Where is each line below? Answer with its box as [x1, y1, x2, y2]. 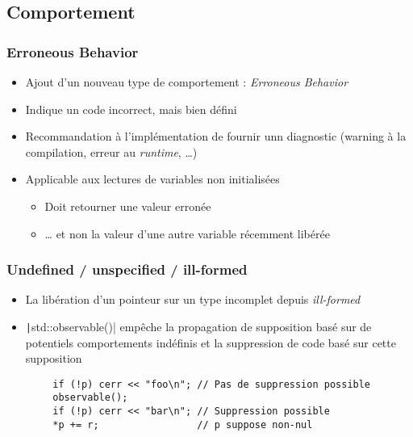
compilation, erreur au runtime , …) [25, 143, 198, 160]
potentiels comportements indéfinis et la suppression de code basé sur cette [25, 334, 396, 351]
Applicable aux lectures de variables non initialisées [25, 170, 280, 187]
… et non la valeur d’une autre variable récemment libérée [44, 225, 330, 242]
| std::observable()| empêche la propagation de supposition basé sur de [25, 317, 372, 334]
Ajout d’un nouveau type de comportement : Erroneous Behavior [25, 74, 348, 90]
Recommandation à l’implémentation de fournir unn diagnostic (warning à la [25, 128, 407, 145]
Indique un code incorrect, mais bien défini [25, 100, 237, 117]
